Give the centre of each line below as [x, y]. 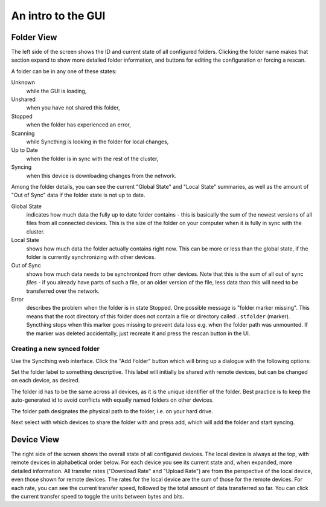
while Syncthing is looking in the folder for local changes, [97, 142]
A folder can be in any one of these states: [64, 71]
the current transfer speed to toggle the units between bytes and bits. [98, 496]
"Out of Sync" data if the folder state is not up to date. [78, 195]
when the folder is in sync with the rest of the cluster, [92, 159]
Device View [35, 440]
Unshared [23, 99]
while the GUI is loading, [56, 91]
